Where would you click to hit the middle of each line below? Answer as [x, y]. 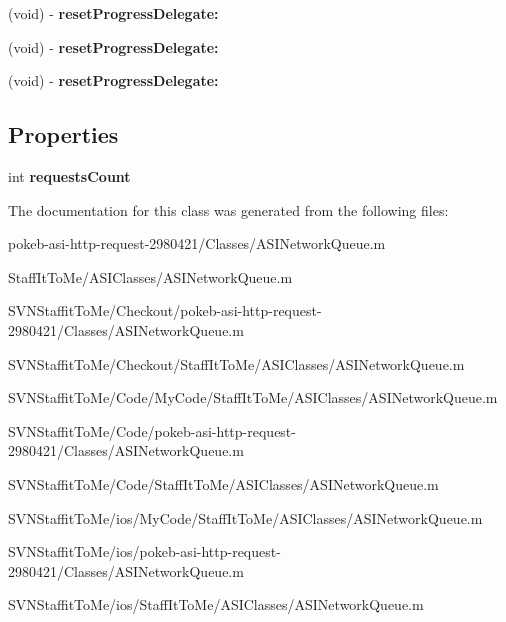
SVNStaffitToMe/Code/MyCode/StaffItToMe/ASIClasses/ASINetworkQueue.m [253, 397]
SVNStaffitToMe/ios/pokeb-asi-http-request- [144, 551]
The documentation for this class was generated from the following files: [228, 209]
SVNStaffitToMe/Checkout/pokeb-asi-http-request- [165, 310]
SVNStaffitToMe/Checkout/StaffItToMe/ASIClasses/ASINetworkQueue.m [236, 363]
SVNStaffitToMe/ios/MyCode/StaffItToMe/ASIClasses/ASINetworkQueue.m [245, 517]
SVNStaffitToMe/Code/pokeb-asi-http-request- [152, 430]
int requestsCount [69, 175]
